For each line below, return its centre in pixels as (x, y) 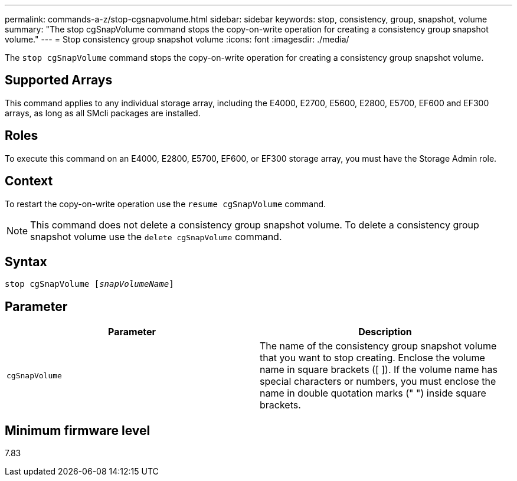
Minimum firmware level (78, 430)
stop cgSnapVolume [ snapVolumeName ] (89, 284)
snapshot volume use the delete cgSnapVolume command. (156, 236)
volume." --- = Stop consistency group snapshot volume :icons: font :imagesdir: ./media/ (177, 39)
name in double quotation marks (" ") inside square (373, 393)
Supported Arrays (59, 80)
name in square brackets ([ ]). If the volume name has (379, 370)
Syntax (26, 261)
